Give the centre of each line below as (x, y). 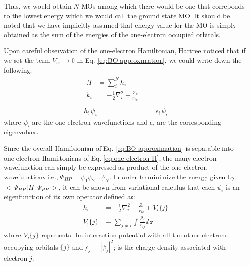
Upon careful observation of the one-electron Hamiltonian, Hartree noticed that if (125, 51)
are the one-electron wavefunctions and (90, 122)
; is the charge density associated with (170, 246)
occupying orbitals (31, 246)
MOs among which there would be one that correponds (163, 6)
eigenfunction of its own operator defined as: (70, 197)
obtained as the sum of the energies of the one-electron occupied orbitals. (112, 34)
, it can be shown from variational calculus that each (137, 186)
